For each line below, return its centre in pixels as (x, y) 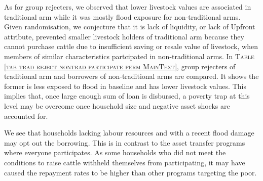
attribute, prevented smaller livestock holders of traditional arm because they (124, 36)
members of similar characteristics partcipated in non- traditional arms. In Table (129, 56)
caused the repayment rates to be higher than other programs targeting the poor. (130, 172)
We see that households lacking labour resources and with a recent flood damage (129, 133)
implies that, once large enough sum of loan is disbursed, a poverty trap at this (127, 96)
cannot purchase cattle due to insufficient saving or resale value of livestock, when (131, 46)
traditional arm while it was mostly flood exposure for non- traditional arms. (122, 16)
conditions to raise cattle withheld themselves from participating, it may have (125, 162)
